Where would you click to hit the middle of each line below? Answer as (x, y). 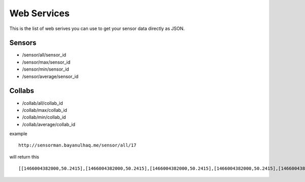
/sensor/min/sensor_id (46, 69)
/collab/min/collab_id (44, 117)
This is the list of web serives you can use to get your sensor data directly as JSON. (97, 28)
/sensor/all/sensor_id (44, 55)
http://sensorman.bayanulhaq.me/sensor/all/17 (78, 145)
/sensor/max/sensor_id (46, 62)
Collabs (22, 91)
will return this (24, 157)
